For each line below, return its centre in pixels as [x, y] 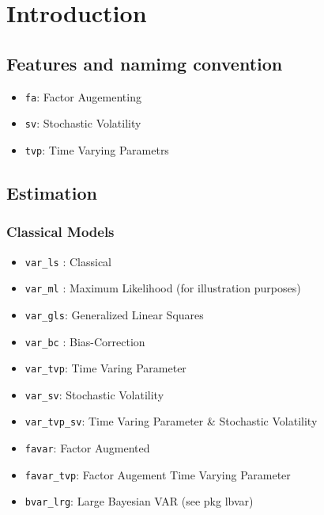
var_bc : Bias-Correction [85, 341]
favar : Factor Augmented [87, 448]
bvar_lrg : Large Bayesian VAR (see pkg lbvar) [139, 501]
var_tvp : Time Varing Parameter [105, 368]
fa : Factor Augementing [83, 96]
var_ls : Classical [68, 261]
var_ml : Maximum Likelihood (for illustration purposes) [163, 288]
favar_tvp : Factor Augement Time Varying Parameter [158, 474]
